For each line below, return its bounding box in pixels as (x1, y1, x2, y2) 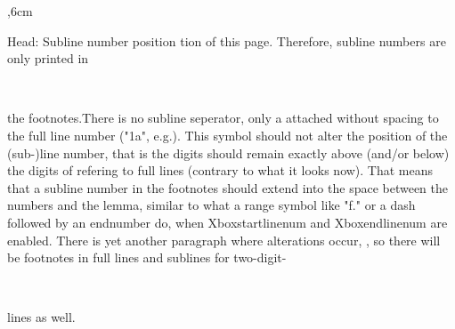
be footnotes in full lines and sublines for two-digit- (7, 248, 287, 267)
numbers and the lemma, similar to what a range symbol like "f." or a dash (7, 196, 416, 214)
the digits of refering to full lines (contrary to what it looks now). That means (7, 161, 434, 180)
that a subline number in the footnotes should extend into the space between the (7, 178, 449, 197)
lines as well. (7, 308, 76, 326)
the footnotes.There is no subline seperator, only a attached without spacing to (7, 108, 439, 127)
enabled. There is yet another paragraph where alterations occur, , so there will (7, 230, 441, 249)
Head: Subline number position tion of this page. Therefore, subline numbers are (7, 31, 446, 50)
